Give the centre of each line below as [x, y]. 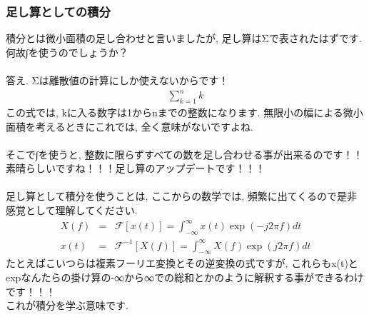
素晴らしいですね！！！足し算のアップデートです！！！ [136, 168]
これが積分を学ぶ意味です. [67, 305]
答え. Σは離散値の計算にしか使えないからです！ [117, 80]
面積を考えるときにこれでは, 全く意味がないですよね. [130, 126]
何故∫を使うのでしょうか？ [67, 52]
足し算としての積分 [58, 11]
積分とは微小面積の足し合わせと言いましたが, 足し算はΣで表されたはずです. [184, 38]
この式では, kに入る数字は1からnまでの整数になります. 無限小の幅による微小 [184, 112]
